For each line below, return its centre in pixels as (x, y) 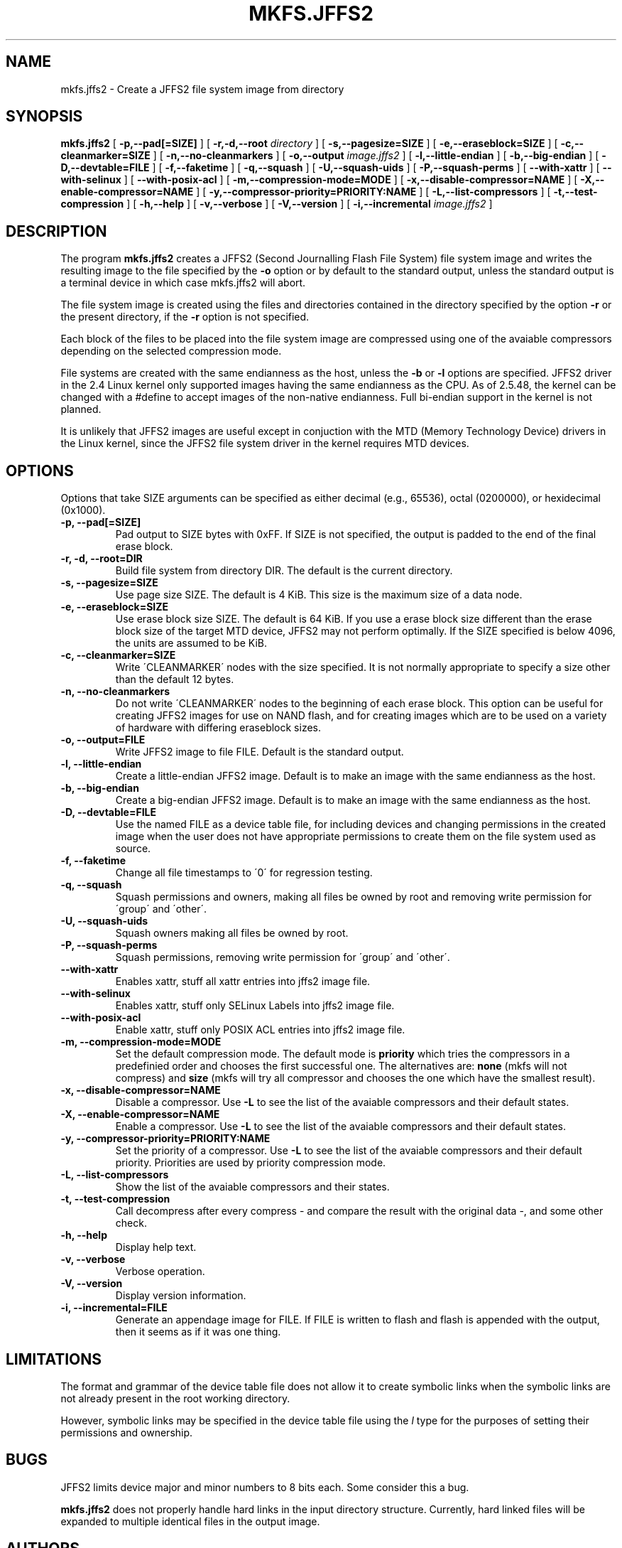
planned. (81, 409)
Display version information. (181, 1296)
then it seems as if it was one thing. (198, 1332)
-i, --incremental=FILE (114, 1308)
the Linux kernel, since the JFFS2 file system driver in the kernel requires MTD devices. (265, 444)
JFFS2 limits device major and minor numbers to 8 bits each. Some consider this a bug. (265, 1487)
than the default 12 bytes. (175, 679)
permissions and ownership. (127, 1432)
